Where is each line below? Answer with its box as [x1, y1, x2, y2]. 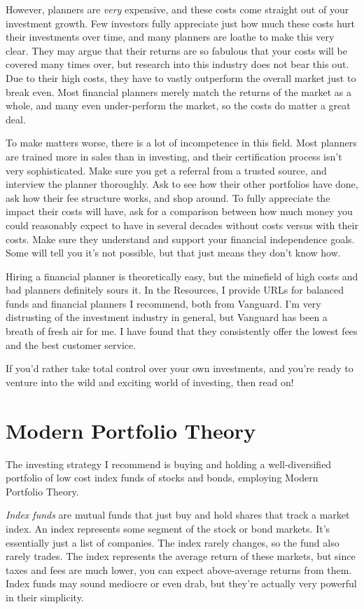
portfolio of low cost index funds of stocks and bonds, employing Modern [6, 470, 318, 485]
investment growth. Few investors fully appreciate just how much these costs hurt [6, 15, 356, 30]
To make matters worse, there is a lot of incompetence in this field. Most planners [6, 135, 357, 150]
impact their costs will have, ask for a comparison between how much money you [6, 204, 353, 219]
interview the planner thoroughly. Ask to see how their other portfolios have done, [6, 177, 358, 191]
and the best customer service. [6, 337, 136, 352]
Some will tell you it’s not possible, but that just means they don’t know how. [6, 245, 341, 260]
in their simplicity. [6, 589, 84, 604]
